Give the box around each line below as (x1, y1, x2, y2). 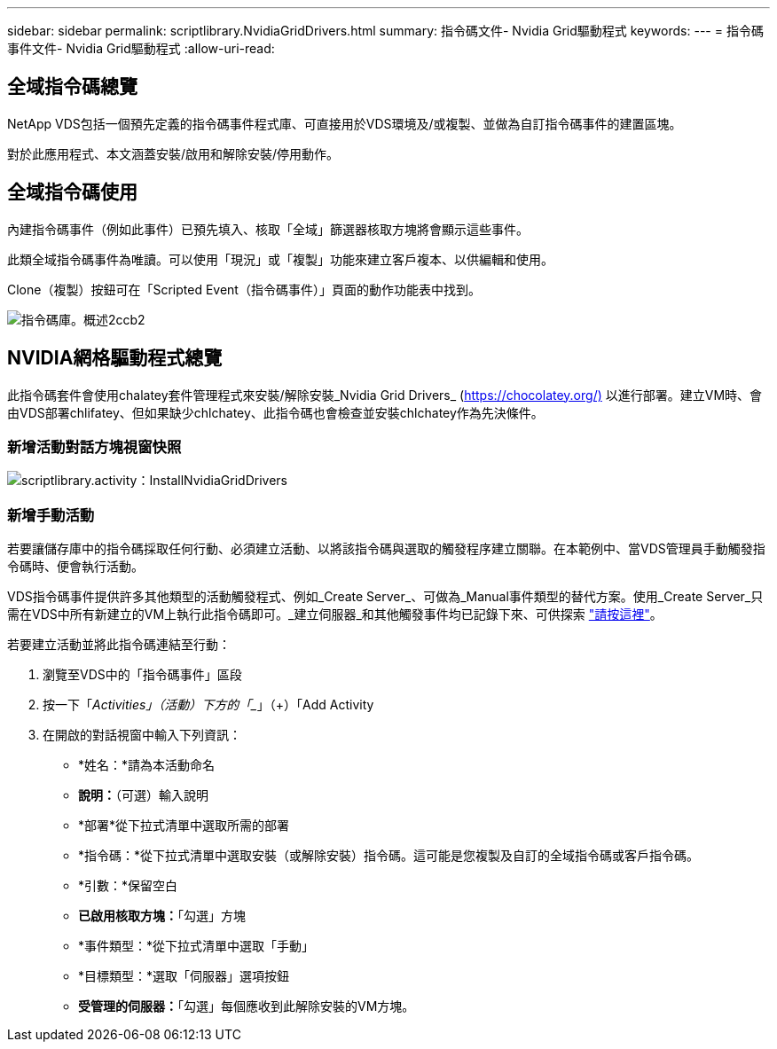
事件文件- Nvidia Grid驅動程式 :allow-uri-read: (7, 41, 275, 56)
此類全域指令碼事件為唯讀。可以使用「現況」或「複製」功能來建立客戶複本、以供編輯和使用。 (7, 251, 553, 267)
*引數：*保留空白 (78, 878, 178, 894)
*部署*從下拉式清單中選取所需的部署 (78, 818, 290, 834)
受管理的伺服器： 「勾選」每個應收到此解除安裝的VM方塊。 (78, 998, 415, 1014)
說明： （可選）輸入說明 (78, 787, 208, 803)
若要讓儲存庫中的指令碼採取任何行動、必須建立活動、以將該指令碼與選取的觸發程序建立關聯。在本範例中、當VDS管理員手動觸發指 (7, 541, 765, 557)
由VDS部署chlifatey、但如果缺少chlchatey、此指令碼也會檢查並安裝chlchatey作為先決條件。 (7, 404, 544, 420)
